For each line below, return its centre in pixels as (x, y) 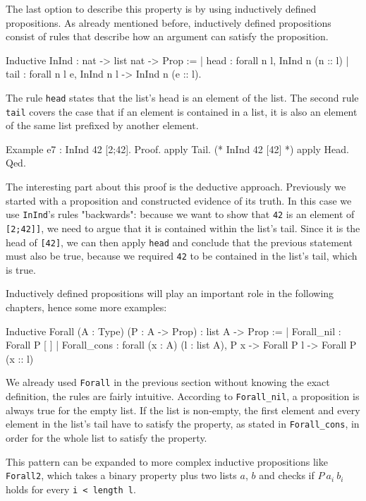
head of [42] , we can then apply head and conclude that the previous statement (179, 242)
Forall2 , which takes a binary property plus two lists (121, 475)
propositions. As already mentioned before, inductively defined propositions (169, 22)
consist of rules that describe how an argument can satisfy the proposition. (167, 36)
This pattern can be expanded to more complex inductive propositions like (167, 461)
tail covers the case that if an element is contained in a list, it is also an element (182, 111)
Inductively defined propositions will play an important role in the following (170, 293)
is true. (21, 269)
